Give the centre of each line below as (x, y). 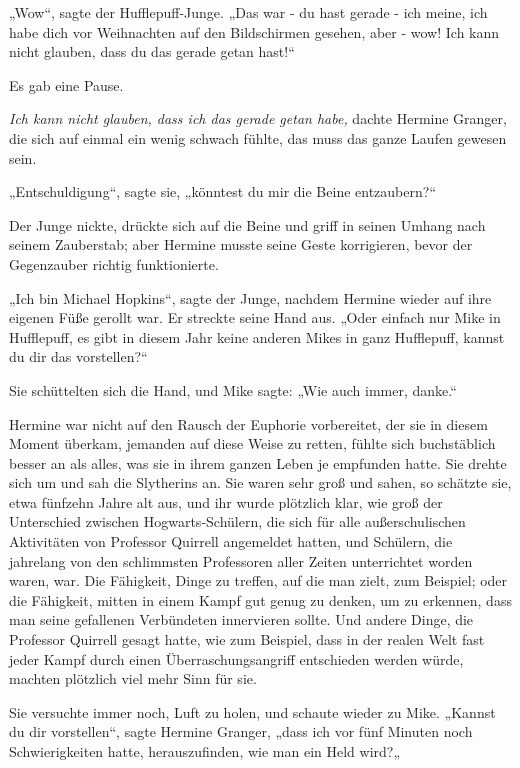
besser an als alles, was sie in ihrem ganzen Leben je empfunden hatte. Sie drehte (258, 462)
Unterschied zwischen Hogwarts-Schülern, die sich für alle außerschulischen (237, 521)
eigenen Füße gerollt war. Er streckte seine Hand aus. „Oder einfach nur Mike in (255, 317)
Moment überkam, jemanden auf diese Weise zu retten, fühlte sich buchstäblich (252, 443)
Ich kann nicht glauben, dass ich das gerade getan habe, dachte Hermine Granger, (258, 118)
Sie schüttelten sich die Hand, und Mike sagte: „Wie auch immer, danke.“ (233, 389)
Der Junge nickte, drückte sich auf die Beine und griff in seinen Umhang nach (247, 224)
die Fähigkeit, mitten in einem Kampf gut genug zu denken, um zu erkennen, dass (260, 599)
